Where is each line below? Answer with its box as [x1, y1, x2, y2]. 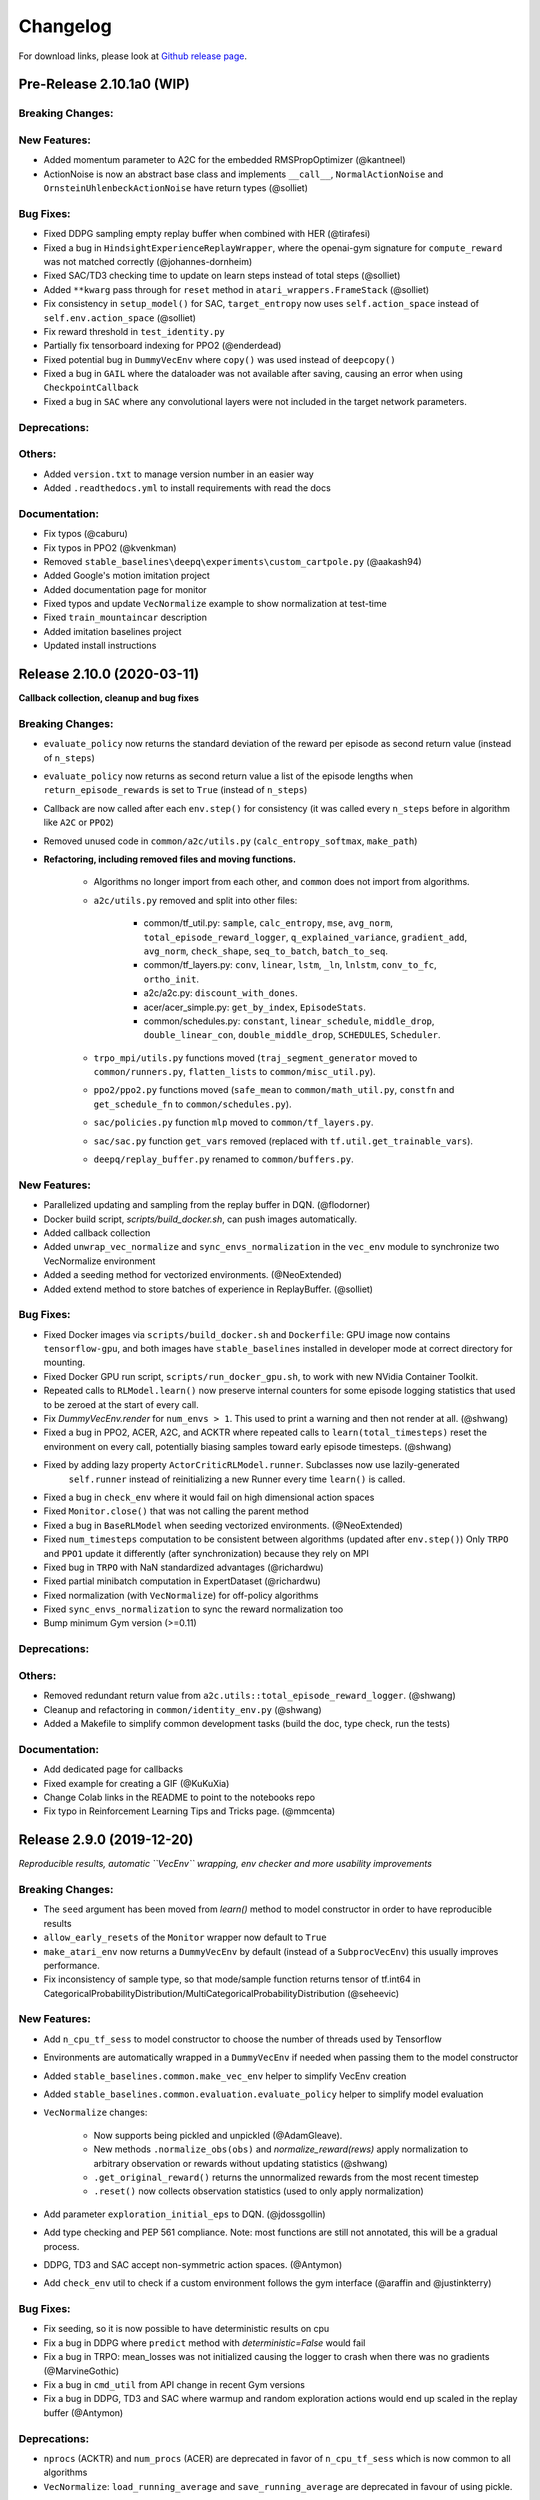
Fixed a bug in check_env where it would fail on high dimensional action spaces [43, 1491, 375, 1503]
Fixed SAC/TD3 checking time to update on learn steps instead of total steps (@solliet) [43, 270, 401, 282]
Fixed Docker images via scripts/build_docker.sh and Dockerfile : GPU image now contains [43, 1328, 451, 1340]
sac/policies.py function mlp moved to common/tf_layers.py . [93, 1116, 374, 1129]
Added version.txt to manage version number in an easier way [43, 468, 314, 480]
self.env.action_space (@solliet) [43, 311, 197, 324]
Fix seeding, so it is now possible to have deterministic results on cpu [43, 2323, 330, 2335]
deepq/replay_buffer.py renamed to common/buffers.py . [93, 1153, 354, 1165]
